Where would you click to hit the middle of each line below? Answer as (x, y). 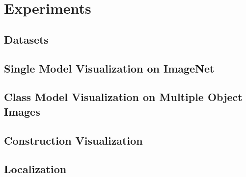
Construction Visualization (73, 140)
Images (22, 111)
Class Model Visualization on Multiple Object (123, 97)
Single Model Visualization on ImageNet (109, 68)
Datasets (26, 39)
